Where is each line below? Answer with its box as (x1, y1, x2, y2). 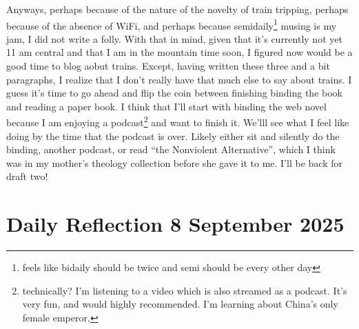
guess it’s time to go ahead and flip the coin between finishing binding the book (6, 86, 342, 100)
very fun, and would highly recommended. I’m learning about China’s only (22, 297, 338, 311)
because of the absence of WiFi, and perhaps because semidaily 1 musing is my (6, 16, 337, 32)
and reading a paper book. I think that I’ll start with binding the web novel (6, 99, 327, 113)
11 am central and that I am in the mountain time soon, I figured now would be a (6, 45, 353, 59)
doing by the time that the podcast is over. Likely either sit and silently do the (6, 128, 340, 143)
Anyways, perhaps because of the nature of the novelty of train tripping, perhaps (6, 2, 349, 16)
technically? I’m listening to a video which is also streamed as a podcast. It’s (22, 283, 347, 297)
